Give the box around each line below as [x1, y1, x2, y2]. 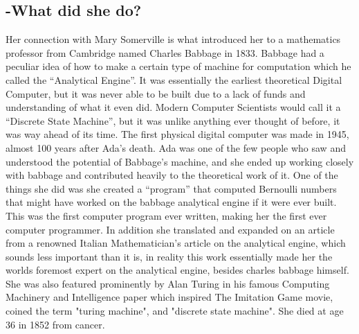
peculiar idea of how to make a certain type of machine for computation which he [6, 59, 351, 73]
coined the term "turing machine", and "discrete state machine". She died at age [6, 304, 344, 318]
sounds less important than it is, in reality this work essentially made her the [6, 249, 333, 263]
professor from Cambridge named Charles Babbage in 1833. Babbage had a [6, 45, 324, 60]
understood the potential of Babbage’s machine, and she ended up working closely [6, 154, 354, 168]
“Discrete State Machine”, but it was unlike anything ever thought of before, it [6, 113, 340, 128]
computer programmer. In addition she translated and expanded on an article [6, 222, 335, 236]
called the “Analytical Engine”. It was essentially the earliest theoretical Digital [6, 72, 342, 87]
